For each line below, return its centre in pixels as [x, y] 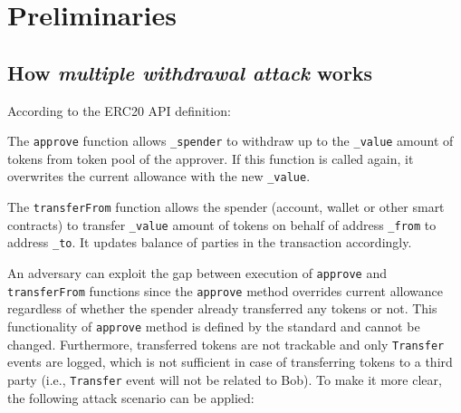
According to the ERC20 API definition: [119, 110]
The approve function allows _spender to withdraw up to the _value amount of [230, 141]
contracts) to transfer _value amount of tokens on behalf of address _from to [222, 224]
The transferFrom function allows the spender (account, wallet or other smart [226, 207]
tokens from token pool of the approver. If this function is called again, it [211, 158]
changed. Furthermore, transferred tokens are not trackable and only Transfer [226, 344]
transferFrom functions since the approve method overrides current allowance [225, 290]
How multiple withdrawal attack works [190, 72]
